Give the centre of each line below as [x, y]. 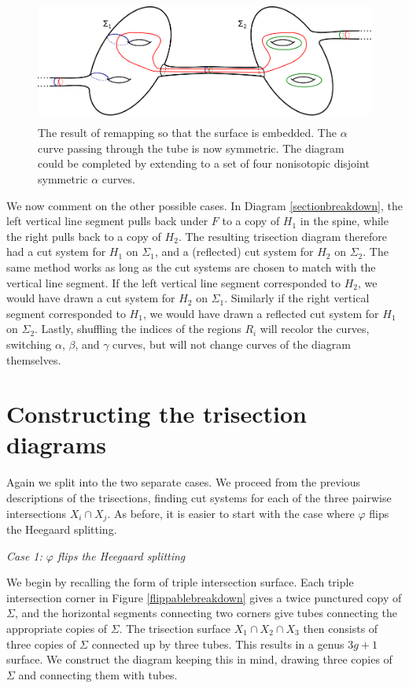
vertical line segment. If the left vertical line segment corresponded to [174, 282]
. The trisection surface [175, 629]
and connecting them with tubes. [98, 674]
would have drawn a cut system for [91, 298]
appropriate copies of [57, 629]
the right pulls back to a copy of [84, 236]
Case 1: [24, 555]
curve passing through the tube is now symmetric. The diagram [191, 148]
